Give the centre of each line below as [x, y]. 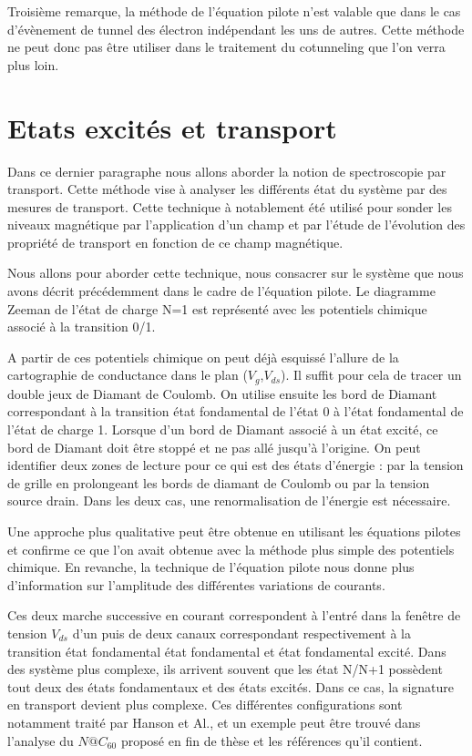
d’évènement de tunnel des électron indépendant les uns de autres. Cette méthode [236, 29]
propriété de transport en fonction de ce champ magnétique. [175, 242]
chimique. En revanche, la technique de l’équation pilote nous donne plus [211, 567]
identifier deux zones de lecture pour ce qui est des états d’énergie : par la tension [236, 465]
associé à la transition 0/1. [82, 327]
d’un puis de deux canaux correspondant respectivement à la [242, 633]
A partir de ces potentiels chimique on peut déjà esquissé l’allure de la [203, 357]
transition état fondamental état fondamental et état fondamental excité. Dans [227, 651]
